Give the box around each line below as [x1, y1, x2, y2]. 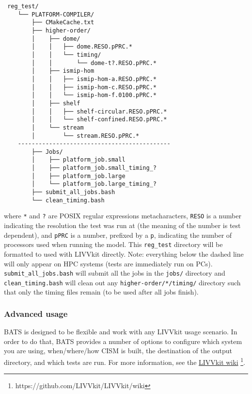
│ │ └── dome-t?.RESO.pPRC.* [31, 59, 157, 66]
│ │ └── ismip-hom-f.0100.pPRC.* [31, 92, 157, 99]
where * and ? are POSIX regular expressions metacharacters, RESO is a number [4, 211, 241, 221]
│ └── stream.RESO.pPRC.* [31, 132, 140, 139]
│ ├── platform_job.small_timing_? [31, 164, 157, 172]
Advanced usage [4, 307, 68, 319]
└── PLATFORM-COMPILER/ [17, 11, 94, 18]
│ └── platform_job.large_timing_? [31, 181, 157, 188]
